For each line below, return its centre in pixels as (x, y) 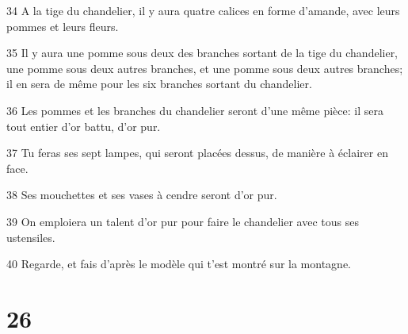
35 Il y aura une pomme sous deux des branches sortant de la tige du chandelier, (202, 53)
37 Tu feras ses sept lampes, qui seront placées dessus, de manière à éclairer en (197, 153)
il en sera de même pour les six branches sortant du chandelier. (159, 84)
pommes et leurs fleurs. (63, 26)
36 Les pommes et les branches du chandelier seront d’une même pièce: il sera (195, 110)
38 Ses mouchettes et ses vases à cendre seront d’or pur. (142, 195)
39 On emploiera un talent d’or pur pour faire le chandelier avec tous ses (183, 221)
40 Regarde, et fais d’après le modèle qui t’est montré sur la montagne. (179, 264)
